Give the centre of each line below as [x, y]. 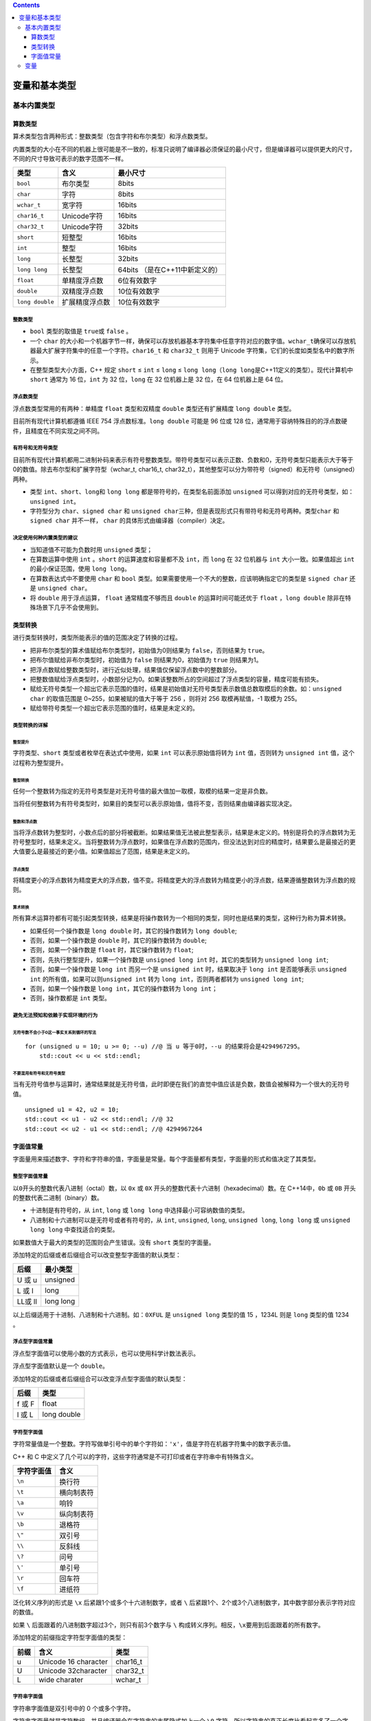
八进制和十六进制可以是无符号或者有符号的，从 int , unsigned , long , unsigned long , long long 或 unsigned [190, 1220]
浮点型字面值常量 [33, 1342]
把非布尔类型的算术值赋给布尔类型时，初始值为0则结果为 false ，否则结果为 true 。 [149, 650]
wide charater [61, 1680]
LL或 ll [27, 1302]
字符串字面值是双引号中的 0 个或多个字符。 [74, 1708]
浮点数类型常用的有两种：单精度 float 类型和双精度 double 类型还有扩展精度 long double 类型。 [154, 408]
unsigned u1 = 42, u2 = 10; [72, 1109]
